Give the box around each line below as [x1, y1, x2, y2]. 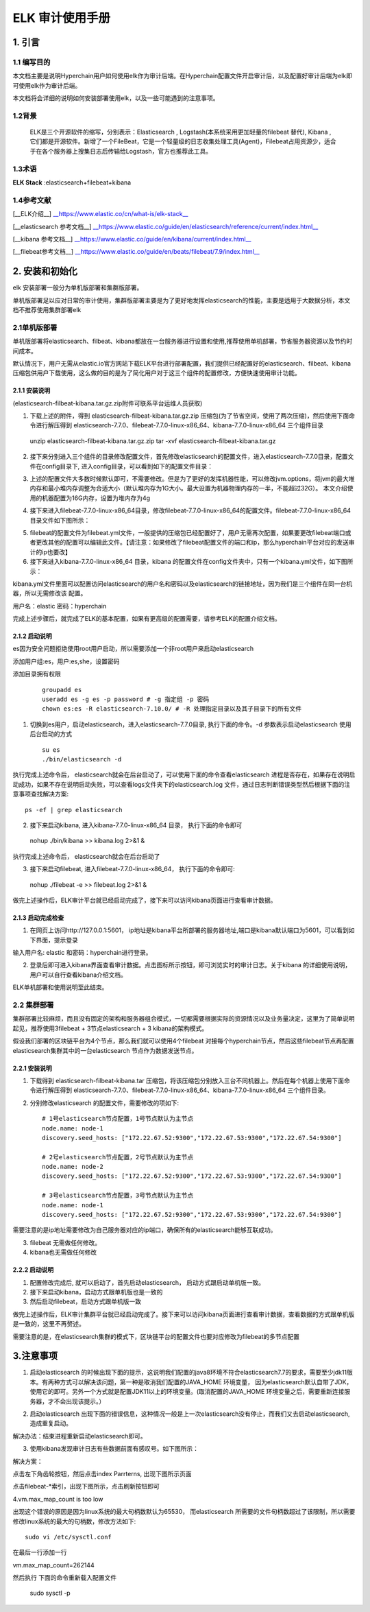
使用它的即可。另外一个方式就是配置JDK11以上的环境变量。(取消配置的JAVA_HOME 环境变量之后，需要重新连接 [29, 1388, 345, 1396]
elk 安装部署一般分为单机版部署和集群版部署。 [12, 283, 143, 292]
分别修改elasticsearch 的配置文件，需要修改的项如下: [29, 1098, 180, 1107]
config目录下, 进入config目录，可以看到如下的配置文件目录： [41, 462, 214, 470]
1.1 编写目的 [12, 57, 51, 67]
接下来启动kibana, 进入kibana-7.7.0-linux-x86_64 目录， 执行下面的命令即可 [29, 820, 243, 829]
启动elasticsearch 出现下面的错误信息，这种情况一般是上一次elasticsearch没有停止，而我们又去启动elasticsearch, [29, 1410, 350, 1418]
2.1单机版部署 [12, 322, 58, 332]
